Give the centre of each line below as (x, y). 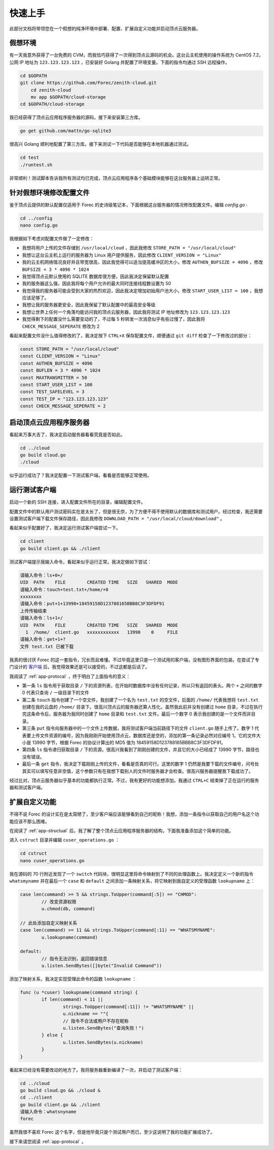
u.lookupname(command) (70, 937)
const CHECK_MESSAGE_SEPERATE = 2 (63, 406)
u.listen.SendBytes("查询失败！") (103, 1028)
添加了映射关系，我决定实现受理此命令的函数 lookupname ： (73, 979)
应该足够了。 (36, 298)
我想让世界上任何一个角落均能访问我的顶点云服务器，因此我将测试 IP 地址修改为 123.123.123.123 (126, 312)
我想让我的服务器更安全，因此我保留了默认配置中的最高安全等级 (89, 305)
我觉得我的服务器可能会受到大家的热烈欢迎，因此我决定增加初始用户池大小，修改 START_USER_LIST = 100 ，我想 (143, 291)
